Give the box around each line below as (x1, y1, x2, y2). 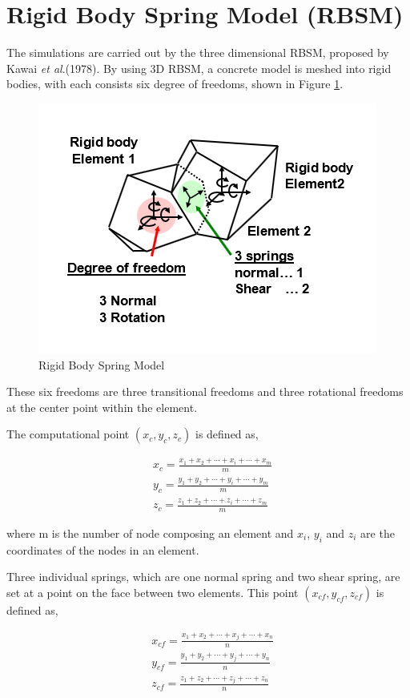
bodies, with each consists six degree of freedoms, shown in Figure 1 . (6, 75, 344, 92)
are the (360, 525, 395, 541)
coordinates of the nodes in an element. (6, 541, 199, 558)
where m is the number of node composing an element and (6, 525, 294, 541)
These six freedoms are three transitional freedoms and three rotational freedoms (6, 383, 404, 400)
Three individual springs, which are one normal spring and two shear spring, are (6, 568, 400, 585)
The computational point (6, 426, 130, 442)
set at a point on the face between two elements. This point (6, 583, 299, 600)
